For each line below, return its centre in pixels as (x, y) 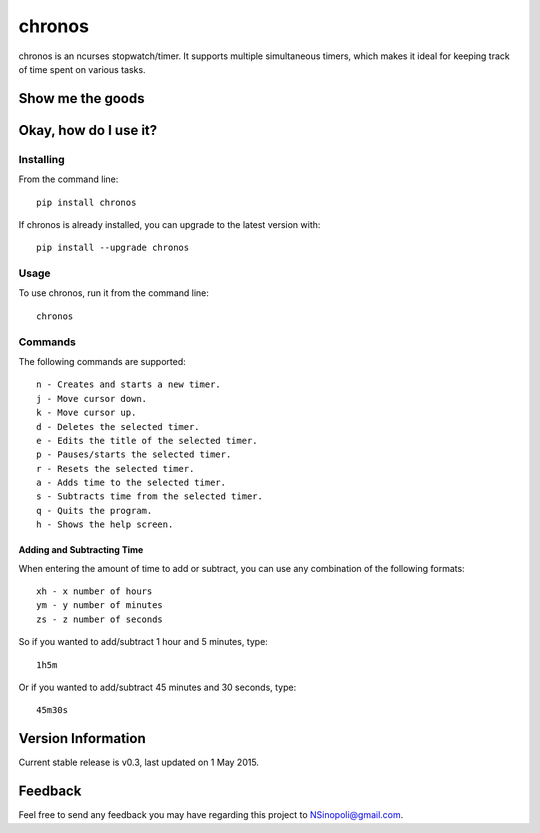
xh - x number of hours (94, 591)
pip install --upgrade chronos (113, 248)
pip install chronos (86, 202)
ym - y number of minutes (100, 605)
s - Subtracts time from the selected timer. (150, 496)
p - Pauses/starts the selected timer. (134, 454)
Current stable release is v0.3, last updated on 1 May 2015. (139, 762)
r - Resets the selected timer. (115, 468)
